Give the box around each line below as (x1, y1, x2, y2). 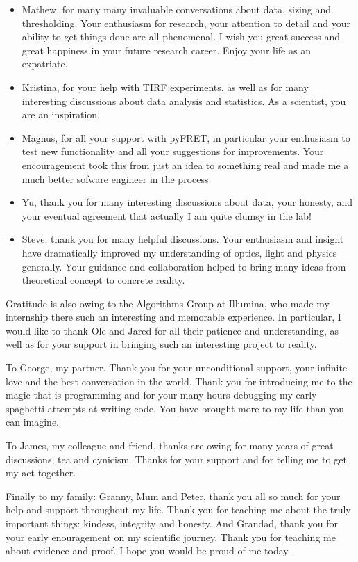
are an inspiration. (22, 107, 100, 122)
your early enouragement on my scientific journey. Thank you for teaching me (6, 529, 336, 544)
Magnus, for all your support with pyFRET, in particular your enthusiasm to (22, 130, 350, 145)
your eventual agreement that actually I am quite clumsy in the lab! (22, 208, 312, 223)
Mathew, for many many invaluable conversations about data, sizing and (22, 2, 332, 16)
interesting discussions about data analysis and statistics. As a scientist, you (22, 93, 346, 108)
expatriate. (22, 56, 68, 71)
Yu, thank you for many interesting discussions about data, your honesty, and (22, 195, 353, 209)
